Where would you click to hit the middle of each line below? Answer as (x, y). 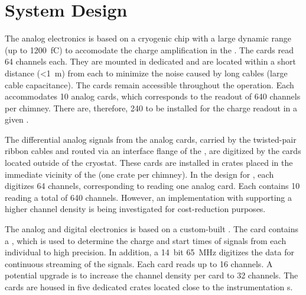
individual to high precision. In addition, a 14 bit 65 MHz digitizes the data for (149, 252)
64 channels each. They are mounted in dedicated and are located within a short (150, 61)
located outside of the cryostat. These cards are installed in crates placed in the (149, 163)
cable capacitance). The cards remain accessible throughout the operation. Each (149, 84)
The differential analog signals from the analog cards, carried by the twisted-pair (151, 139)
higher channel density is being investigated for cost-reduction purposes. (135, 209)
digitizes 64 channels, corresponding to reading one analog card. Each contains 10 (152, 186)
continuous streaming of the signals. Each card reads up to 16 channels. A (139, 263)
